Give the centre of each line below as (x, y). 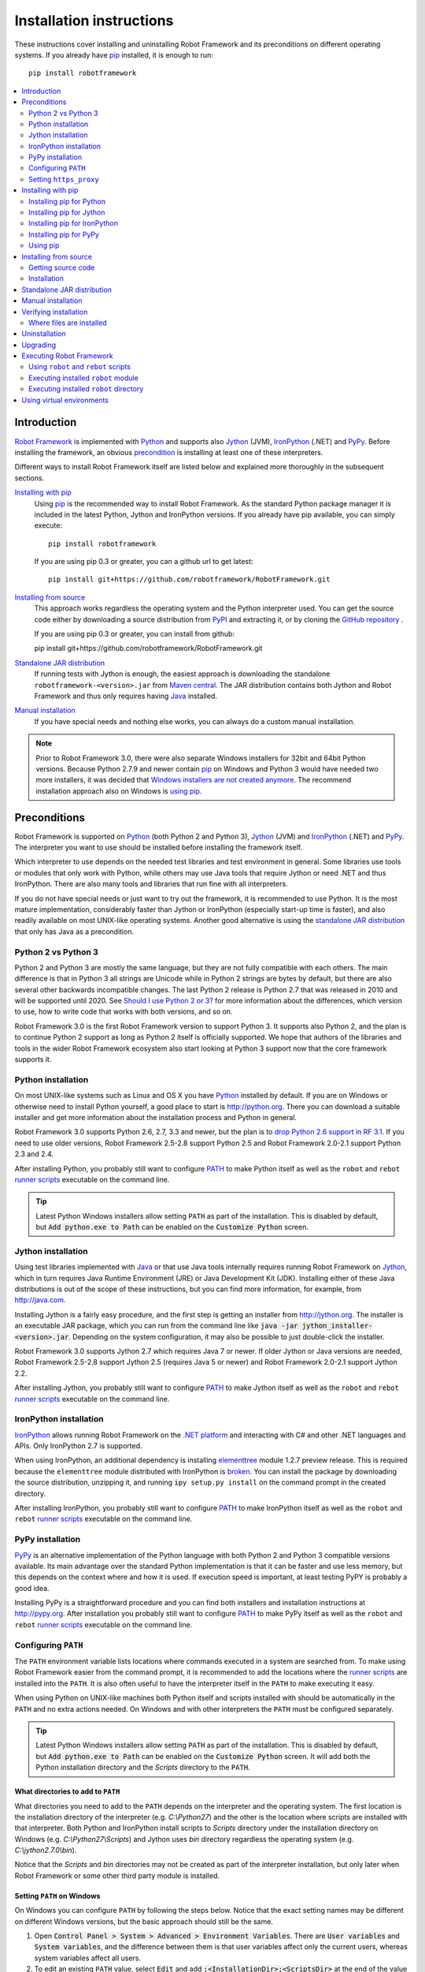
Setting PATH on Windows (57, 1895)
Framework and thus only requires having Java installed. (126, 696)
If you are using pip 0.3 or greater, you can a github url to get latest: (144, 562)
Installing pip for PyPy (64, 234)
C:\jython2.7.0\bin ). (46, 1851)
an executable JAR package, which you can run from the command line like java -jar (156, 1326)
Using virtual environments (65, 400)
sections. (30, 478)
